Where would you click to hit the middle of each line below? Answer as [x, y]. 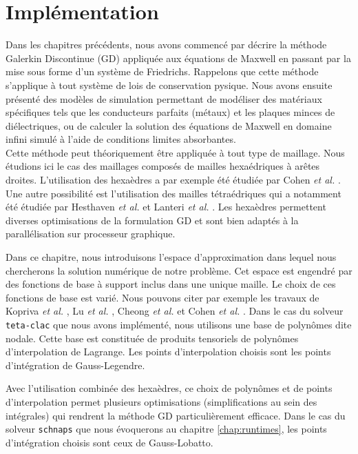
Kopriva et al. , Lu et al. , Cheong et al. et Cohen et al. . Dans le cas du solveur [175, 311]
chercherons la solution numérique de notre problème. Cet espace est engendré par [179, 270]
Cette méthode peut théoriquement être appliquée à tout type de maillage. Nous [175, 152]
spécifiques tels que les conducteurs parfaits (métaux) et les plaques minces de [170, 112]
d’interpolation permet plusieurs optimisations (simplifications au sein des [161, 402]
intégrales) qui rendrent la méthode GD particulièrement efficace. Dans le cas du [176, 415]
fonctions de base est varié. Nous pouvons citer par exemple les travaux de [162, 297]
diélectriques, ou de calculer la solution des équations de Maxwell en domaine [169, 125]
